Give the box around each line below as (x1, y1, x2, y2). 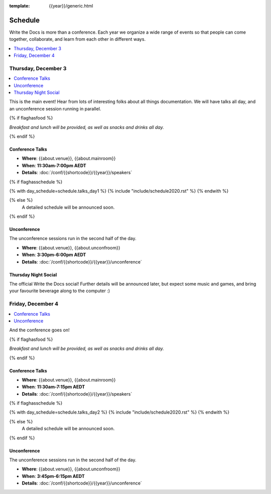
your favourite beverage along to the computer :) (9, 288, 110, 294)
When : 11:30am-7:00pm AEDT (22, 162, 86, 168)
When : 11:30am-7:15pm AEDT (22, 384, 85, 390)
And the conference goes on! (9, 327, 70, 333)
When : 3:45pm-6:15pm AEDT (22, 473, 85, 479)
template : (9, 3, 30, 9)
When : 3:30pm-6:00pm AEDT (22, 252, 86, 258)
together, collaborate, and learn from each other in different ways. (9, 36, 146, 42)
